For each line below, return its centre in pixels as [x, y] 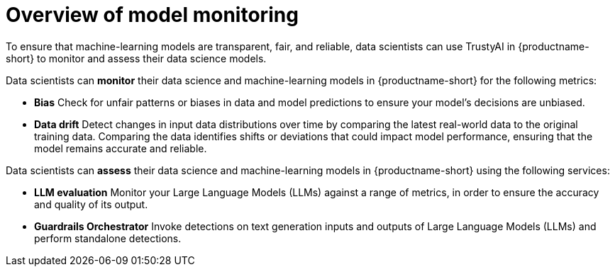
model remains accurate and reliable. [121, 148]
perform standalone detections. [108, 238]
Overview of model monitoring [152, 15]
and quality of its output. [91, 204]
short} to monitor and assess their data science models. [136, 58]
